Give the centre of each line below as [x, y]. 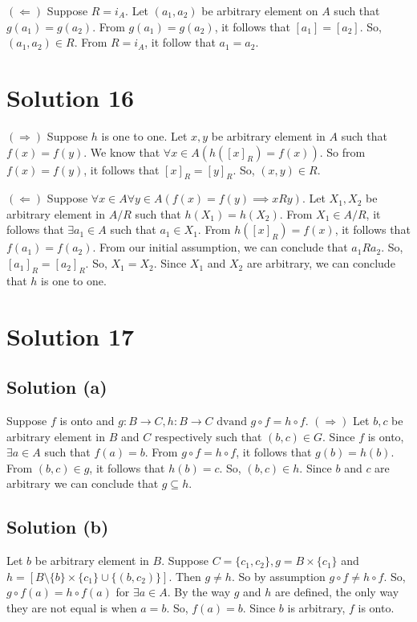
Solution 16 [71, 97]
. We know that [122, 151]
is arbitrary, [316, 608]
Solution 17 [71, 336]
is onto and [87, 421]
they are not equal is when [72, 608]
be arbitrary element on [260, 10]
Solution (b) [58, 527]
